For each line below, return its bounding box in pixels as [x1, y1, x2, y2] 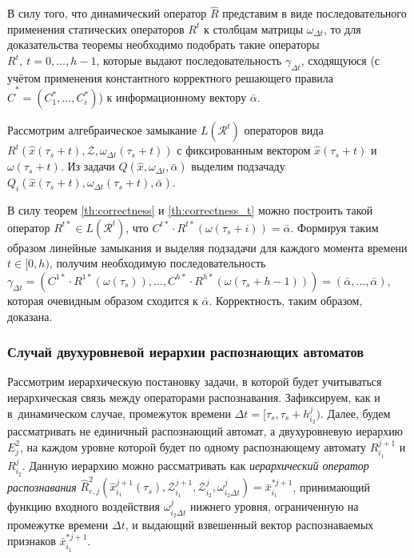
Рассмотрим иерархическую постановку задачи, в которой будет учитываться [7, 373, 382, 390]
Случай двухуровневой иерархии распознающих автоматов [7, 342, 364, 362]
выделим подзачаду [191, 158, 285, 175]
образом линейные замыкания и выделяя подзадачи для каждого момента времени [7, 239, 408, 255]
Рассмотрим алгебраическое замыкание [7, 122, 197, 138]
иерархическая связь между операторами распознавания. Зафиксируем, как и [7, 388, 380, 405]
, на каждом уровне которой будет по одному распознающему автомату [20, 438, 367, 455]
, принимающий [293, 478, 371, 495]
